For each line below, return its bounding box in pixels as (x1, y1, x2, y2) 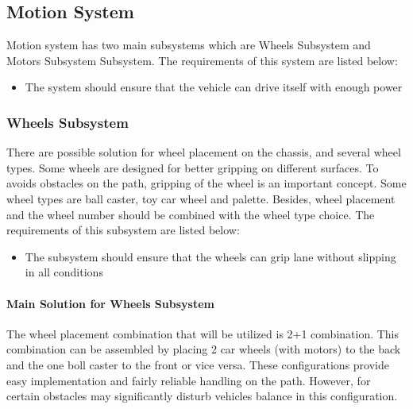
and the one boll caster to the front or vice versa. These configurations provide (6, 356, 389, 372)
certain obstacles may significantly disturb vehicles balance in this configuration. (6, 388, 398, 404)
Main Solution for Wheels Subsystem (6, 295, 214, 311)
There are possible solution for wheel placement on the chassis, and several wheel (6, 144, 401, 160)
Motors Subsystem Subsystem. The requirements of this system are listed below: (6, 52, 398, 68)
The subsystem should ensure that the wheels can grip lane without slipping (25, 248, 396, 264)
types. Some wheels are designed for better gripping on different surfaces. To (6, 159, 379, 176)
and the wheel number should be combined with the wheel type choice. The (6, 206, 375, 222)
